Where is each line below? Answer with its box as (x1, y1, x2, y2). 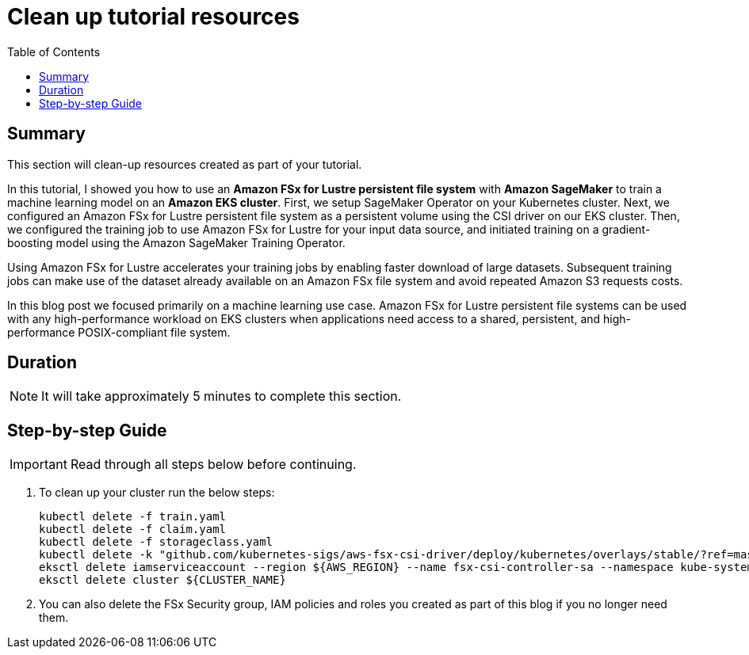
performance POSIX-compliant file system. (7, 325, 231, 339)
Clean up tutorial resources (7, 3, 300, 30)
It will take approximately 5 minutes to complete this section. (41, 388, 402, 405)
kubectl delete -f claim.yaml (39, 523, 227, 536)
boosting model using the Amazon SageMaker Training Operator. (7, 235, 346, 249)
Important (10, 456, 67, 473)
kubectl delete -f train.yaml (39, 510, 227, 524)
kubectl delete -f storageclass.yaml (39, 535, 273, 549)
